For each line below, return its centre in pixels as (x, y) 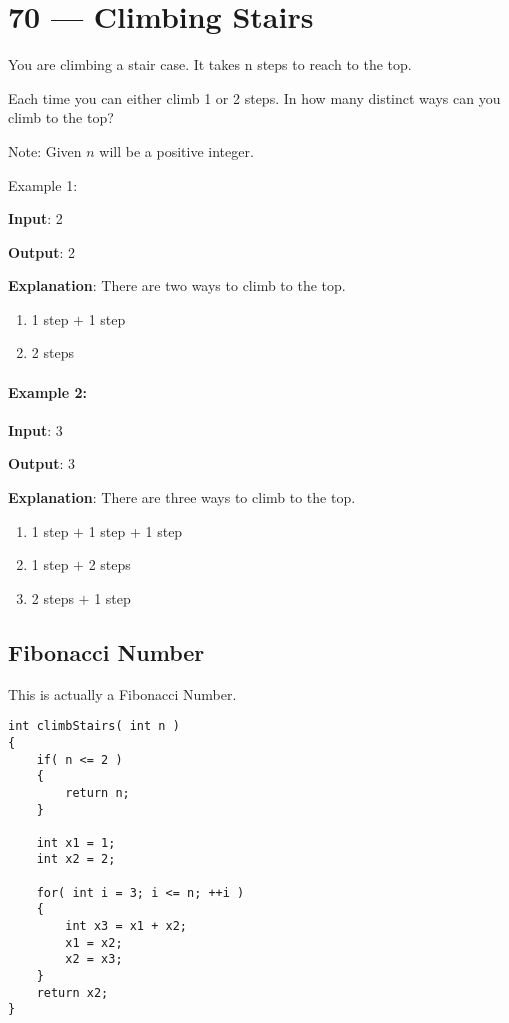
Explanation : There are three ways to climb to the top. (182, 497)
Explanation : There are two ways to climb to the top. (177, 285)
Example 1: (43, 184)
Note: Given (45, 150)
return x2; (72, 992)
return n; (97, 792)
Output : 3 (42, 463)
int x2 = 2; (76, 859)
